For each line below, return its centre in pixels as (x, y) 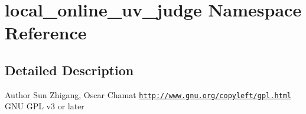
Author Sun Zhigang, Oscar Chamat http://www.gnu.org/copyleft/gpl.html (148, 94)
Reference (46, 33)
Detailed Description (69, 70)
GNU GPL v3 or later (45, 106)
